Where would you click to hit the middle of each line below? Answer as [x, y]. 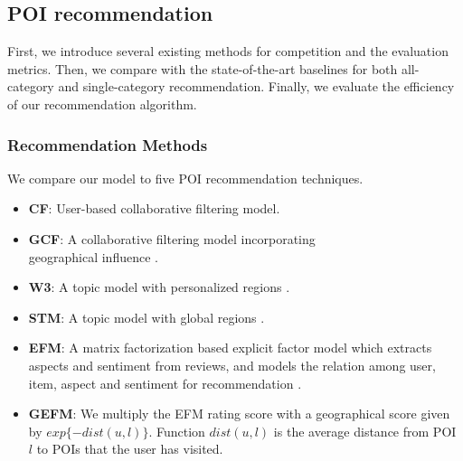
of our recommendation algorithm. [102, 103]
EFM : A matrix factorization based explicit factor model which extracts [230, 348]
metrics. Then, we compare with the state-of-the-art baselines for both [203, 68]
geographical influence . [93, 256]
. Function [177, 431]
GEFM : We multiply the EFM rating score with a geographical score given [239, 414]
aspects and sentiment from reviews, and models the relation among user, [232, 365]
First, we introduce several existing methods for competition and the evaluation [228, 51]
